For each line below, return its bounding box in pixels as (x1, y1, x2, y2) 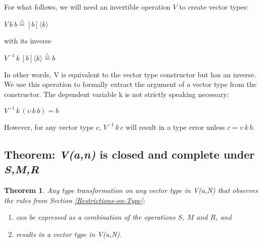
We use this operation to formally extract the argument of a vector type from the (4, 79, 256, 89)
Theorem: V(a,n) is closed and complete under (4, 146, 255, 162)
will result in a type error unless (125, 121, 225, 132)
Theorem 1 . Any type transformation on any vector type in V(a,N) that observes (4, 185, 258, 196)
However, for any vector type (4, 121, 94, 132)
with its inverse (4, 35, 52, 45)
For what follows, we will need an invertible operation (4, 2, 171, 12)
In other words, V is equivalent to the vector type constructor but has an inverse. (4, 69, 256, 79)
